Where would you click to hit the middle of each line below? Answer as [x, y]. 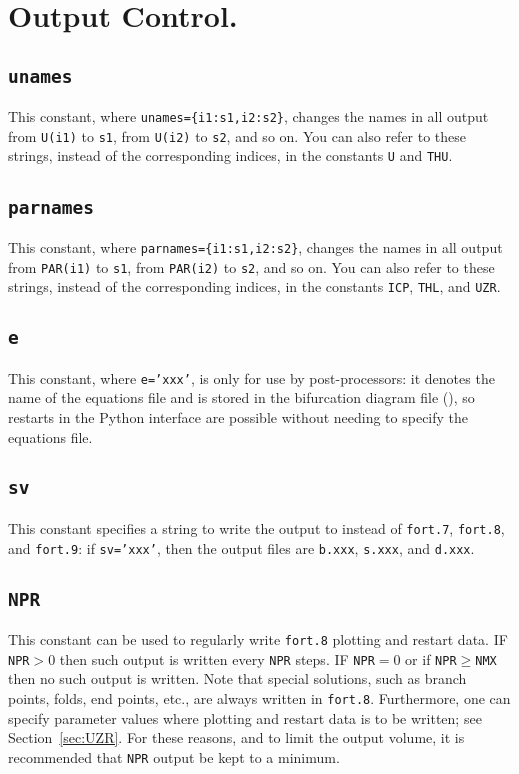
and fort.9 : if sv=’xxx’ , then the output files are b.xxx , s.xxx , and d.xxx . [241, 547]
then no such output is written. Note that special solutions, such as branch [237, 678]
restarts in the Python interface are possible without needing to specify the [238, 416]
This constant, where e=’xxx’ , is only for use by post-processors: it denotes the [251, 377]
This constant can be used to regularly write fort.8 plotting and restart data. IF [258, 638]
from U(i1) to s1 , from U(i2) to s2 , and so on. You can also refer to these [237, 135]
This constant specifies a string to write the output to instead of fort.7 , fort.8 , [256, 527]
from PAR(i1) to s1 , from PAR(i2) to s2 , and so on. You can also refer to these [251, 266]
